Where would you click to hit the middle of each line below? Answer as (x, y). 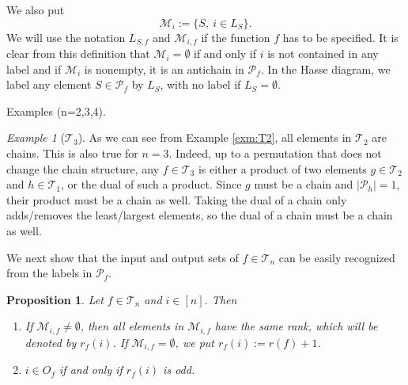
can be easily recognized (337, 257)
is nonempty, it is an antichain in (164, 69)
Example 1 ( (36, 137)
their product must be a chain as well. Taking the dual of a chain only (177, 199)
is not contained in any (323, 53)
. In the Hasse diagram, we (325, 69)
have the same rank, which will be (296, 326)
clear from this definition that (78, 53)
